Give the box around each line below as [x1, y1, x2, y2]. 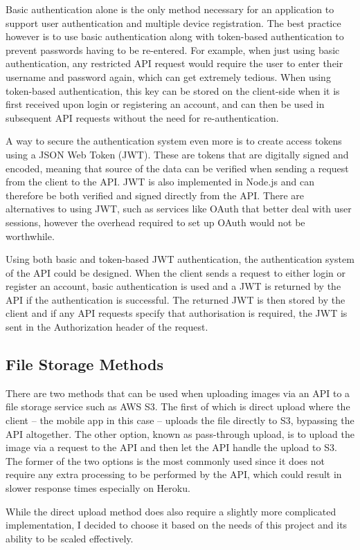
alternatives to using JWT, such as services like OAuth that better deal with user [6, 201, 352, 216]
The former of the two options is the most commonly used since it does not [6, 453, 325, 468]
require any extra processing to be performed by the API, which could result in [6, 467, 342, 482]
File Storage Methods [6, 354, 163, 375]
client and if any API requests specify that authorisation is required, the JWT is [6, 306, 348, 320]
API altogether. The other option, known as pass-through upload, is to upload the [6, 426, 354, 441]
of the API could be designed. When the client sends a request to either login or [6, 265, 345, 279]
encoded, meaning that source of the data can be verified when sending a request [6, 161, 349, 175]
